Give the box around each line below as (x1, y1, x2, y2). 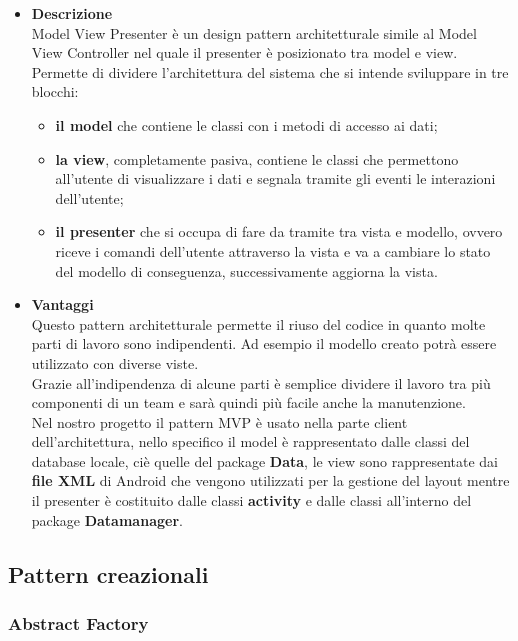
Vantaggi (31, 294, 94, 315)
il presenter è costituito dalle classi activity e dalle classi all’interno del (31, 490, 472, 511)
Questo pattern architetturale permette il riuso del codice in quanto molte (31, 313, 486, 334)
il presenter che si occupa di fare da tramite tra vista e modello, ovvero (55, 221, 503, 242)
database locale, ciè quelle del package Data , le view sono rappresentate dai (31, 450, 498, 471)
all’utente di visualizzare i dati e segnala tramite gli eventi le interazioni (55, 168, 496, 189)
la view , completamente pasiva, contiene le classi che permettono (55, 148, 459, 169)
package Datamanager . (31, 509, 183, 530)
